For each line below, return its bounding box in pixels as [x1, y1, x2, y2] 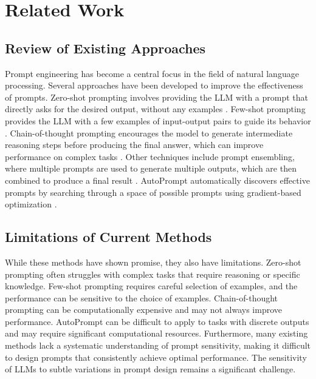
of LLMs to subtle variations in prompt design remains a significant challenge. [5, 363, 296, 375]
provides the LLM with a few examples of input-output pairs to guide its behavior [5, 114, 311, 127]
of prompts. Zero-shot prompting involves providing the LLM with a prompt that [5, 90, 309, 103]
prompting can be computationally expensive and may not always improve [5, 303, 283, 316]
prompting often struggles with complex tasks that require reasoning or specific [5, 267, 300, 280]
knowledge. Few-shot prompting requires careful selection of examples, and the [5, 280, 298, 292]
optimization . [5, 198, 57, 210]
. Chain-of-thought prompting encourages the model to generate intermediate [5, 126, 293, 139]
